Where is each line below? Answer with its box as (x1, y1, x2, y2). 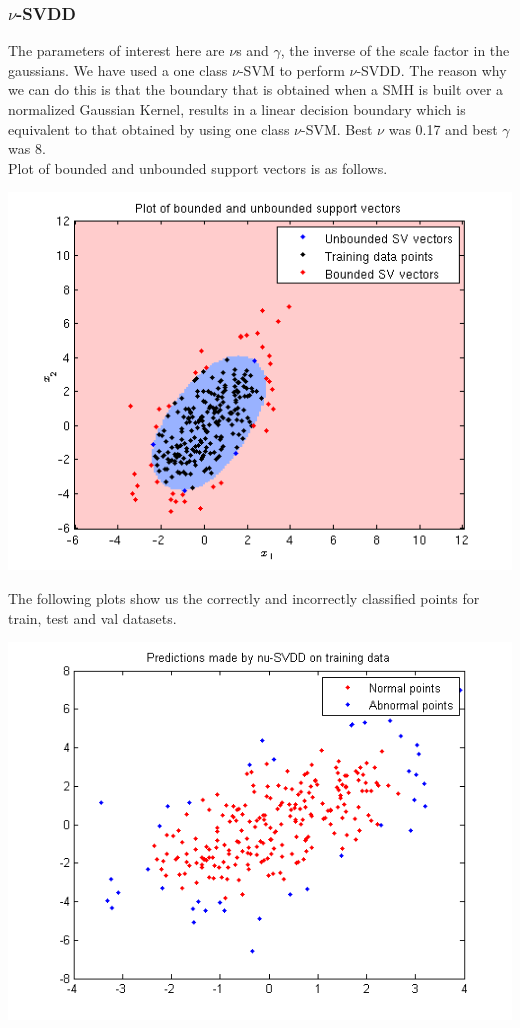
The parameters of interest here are (8, 40, 225, 61)
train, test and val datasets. (8, 607, 177, 628)
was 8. (8, 138, 46, 159)
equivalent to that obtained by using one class (8, 118, 290, 139)
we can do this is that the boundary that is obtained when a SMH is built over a (8, 79, 504, 100)
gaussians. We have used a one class (8, 59, 228, 80)
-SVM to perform (238, 59, 345, 80)
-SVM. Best (300, 118, 373, 139)
